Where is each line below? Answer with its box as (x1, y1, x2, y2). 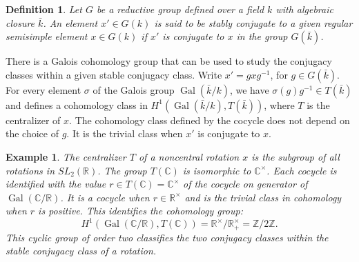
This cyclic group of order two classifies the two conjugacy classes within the (6, 230, 329, 244)
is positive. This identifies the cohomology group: (38, 203, 243, 218)
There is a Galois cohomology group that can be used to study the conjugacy (6, 54, 332, 68)
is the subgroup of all (251, 149, 340, 163)
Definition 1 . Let (6, 2, 82, 16)
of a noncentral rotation (138, 149, 240, 163)
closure (6, 15, 35, 30)
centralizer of (6, 112, 61, 127)
